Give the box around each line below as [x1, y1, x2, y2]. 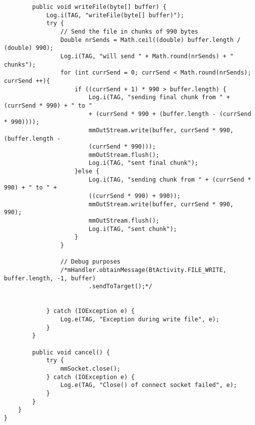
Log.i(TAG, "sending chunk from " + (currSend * [88, 176, 252, 183]
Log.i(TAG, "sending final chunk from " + [88, 94, 230, 101]
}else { [74, 168, 100, 175]
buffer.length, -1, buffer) [4, 274, 96, 282]
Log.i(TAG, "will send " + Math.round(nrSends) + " [60, 52, 234, 60]
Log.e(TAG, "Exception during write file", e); [60, 315, 219, 323]
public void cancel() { [32, 348, 110, 356]
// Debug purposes [60, 258, 121, 266]
